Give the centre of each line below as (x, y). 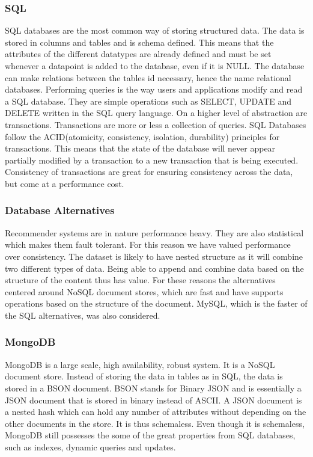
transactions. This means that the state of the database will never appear (140, 148)
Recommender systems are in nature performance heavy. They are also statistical (154, 232)
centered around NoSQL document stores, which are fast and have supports (144, 291)
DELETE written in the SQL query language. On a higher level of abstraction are (156, 113)
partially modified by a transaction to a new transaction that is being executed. (152, 160)
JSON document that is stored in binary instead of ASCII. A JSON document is (153, 400)
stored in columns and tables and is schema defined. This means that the (139, 42)
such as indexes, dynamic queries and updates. (90, 446)
